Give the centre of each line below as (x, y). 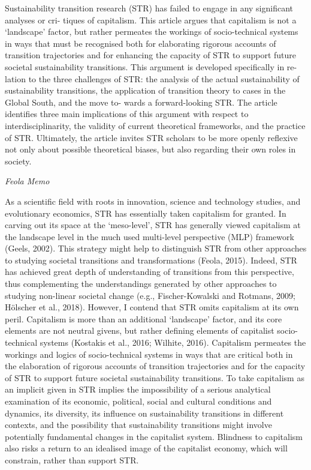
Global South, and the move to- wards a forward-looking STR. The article (141, 102)
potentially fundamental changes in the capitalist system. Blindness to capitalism (154, 436)
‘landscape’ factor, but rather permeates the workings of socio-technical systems (152, 32)
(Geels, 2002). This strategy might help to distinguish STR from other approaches (156, 248)
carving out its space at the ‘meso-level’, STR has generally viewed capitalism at (153, 225)
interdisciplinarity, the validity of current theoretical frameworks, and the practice (155, 125)
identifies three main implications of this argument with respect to (127, 114)
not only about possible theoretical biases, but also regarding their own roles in (150, 149)
